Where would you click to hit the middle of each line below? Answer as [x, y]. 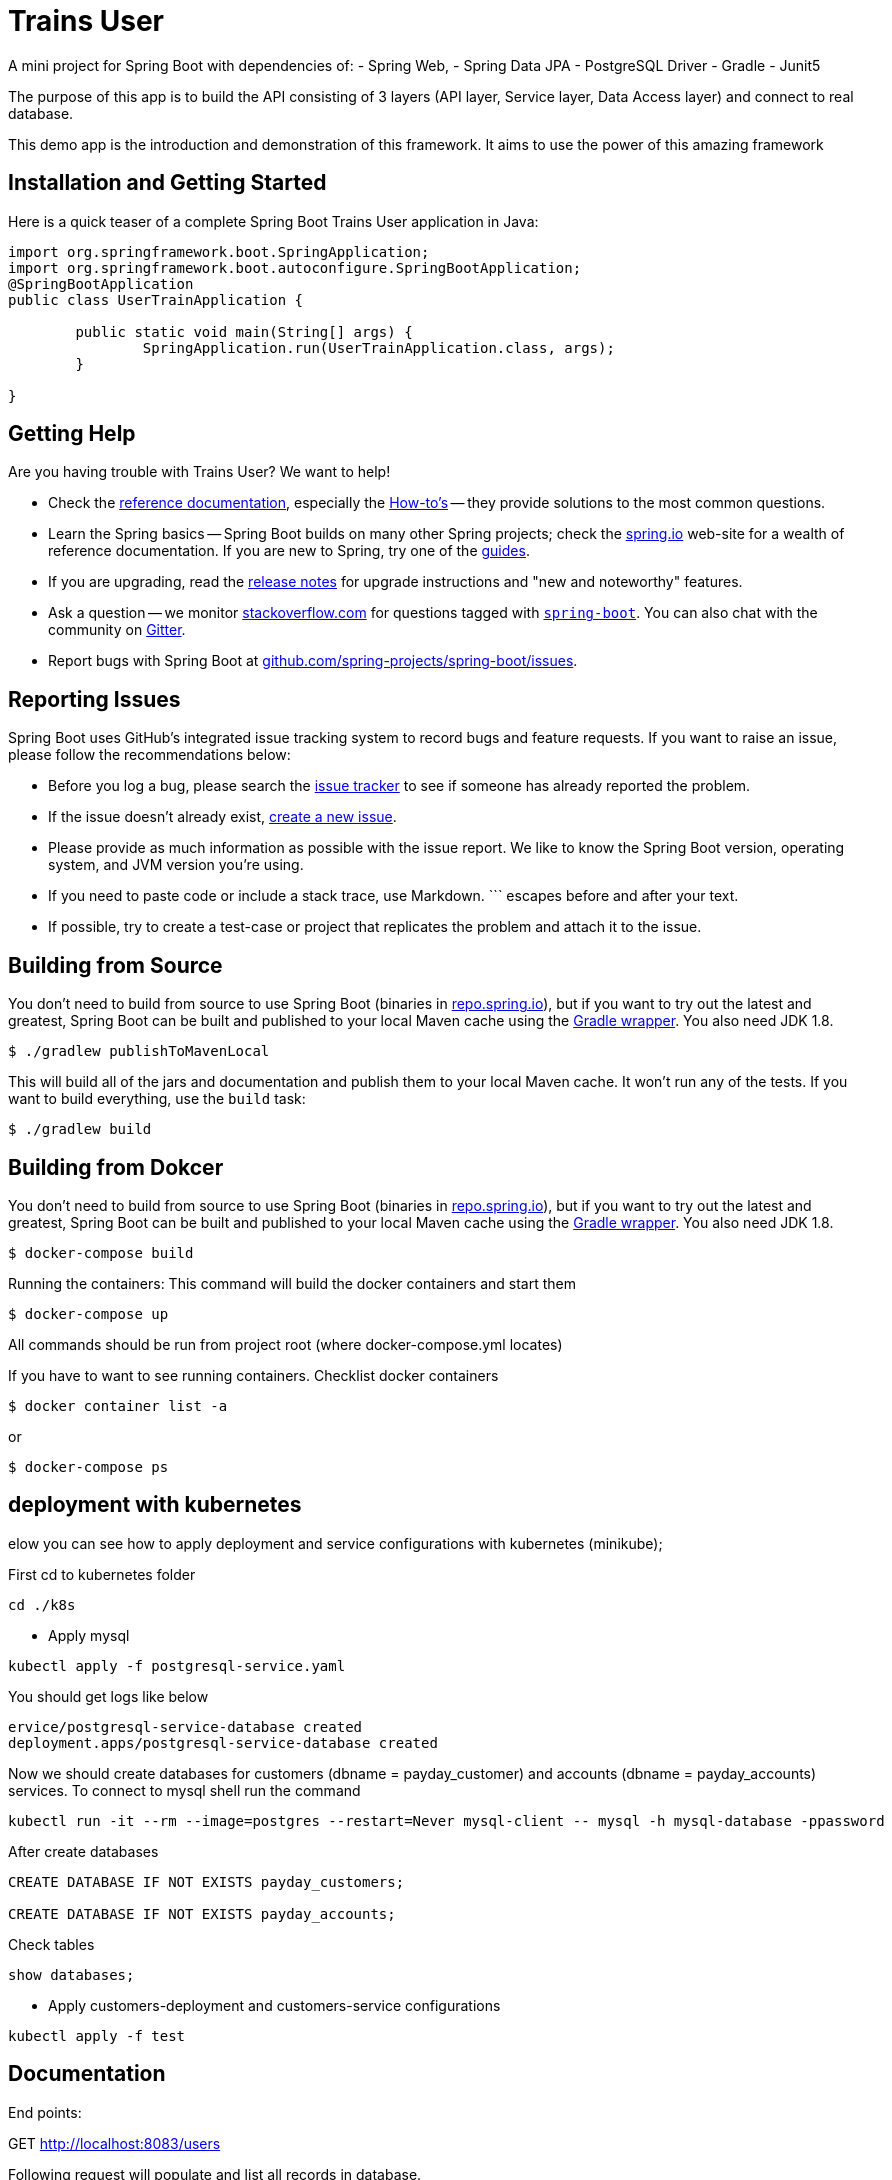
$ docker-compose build [101, 1252]
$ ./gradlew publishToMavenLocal [139, 1051]
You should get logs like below [108, 1696]
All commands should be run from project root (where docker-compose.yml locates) [285, 1344]
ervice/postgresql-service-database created [185, 1726]
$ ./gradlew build [80, 1129]
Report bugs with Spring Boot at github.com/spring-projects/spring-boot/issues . [313, 661]
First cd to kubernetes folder [102, 1574]
